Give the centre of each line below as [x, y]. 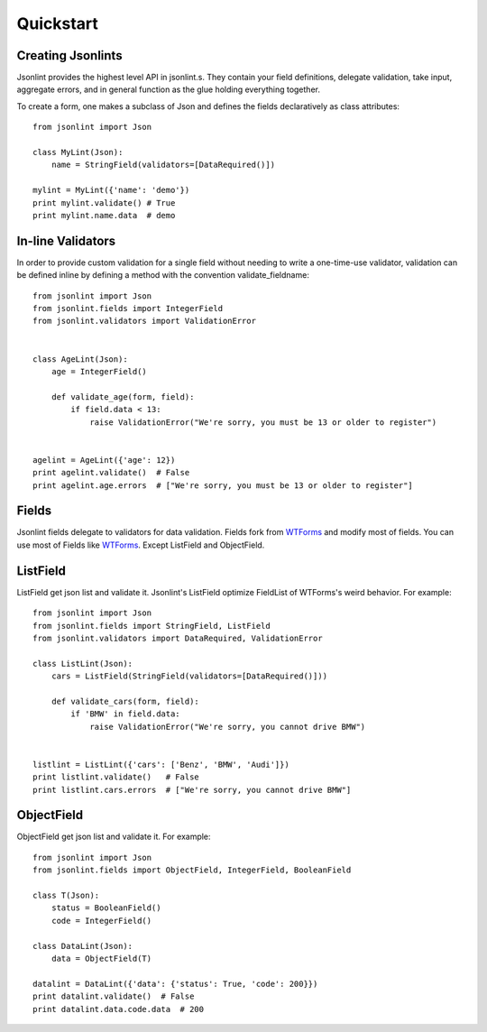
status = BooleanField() [106, 908]
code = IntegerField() [101, 921]
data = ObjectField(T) [101, 958]
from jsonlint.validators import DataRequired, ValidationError [178, 638]
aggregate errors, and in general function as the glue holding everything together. [168, 89]
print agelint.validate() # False [111, 473]
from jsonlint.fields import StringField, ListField [152, 626]
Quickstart [58, 23]
